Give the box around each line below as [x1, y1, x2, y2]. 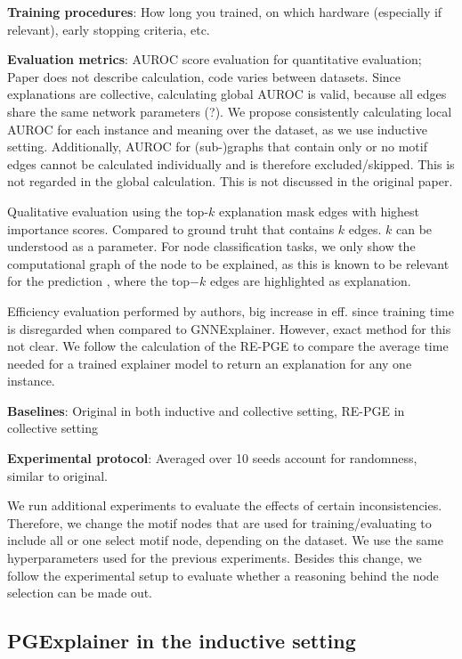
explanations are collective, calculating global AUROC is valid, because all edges [7, 85, 447, 103]
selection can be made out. [7, 583, 153, 602]
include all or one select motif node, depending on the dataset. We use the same [7, 531, 443, 549]
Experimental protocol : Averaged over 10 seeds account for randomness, [7, 449, 417, 468]
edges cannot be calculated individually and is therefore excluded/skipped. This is [7, 154, 455, 173]
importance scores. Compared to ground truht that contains [7, 219, 335, 238]
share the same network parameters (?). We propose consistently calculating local [7, 102, 452, 120]
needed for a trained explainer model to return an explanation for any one [7, 354, 412, 372]
